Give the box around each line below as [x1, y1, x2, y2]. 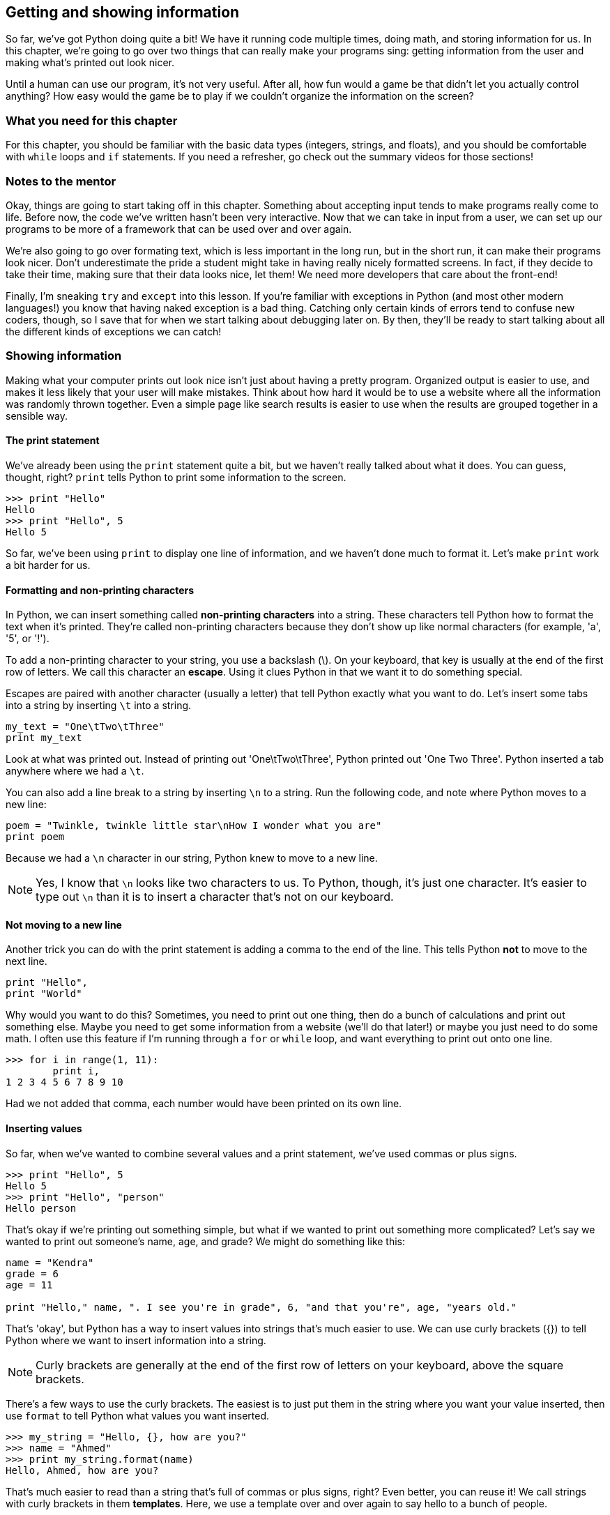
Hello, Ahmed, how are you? [6, 1464, 159, 1476]
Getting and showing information [6, 3, 240, 21]
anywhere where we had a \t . [6, 765, 144, 777]
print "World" [6, 988, 82, 1000]
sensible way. [6, 409, 68, 422]
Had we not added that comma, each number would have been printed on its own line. [6, 1097, 402, 1110]
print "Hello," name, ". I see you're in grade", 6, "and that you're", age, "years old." [6, 1301, 517, 1313]
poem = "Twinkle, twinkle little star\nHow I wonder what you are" [6, 820, 382, 832]
